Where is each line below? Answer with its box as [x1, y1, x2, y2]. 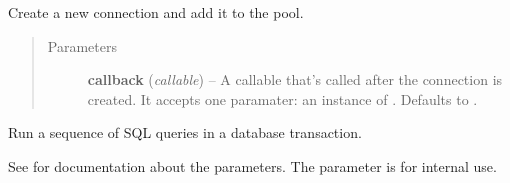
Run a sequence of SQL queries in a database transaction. [8, 122, 362, 143]
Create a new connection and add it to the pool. [8, 2, 304, 22]
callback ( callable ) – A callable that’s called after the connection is [87, 69, 503, 90]
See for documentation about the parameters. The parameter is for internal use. [8, 155, 497, 176]
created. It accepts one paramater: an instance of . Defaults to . [87, 88, 478, 109]
